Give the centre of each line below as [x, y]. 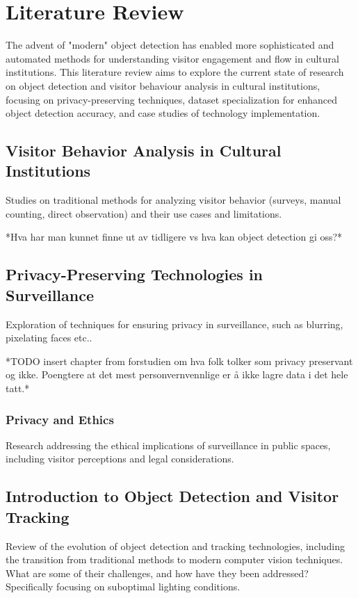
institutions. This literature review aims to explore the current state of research [175, 72]
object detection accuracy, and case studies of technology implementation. [163, 113]
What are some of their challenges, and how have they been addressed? [157, 573]
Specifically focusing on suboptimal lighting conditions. [123, 587]
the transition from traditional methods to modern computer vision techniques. [174, 559]
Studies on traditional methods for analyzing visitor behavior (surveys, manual [173, 200]
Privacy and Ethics [60, 419]
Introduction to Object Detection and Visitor [172, 496]
